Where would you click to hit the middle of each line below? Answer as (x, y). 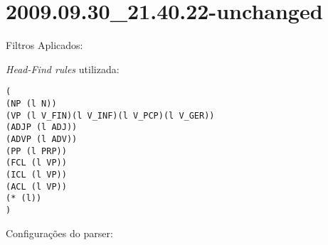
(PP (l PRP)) (36, 151)
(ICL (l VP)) (36, 174)
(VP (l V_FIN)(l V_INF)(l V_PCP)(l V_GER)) (110, 115)
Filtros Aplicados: (44, 45)
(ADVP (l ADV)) (42, 139)
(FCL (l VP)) (36, 163)
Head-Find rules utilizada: (63, 69)
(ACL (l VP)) (36, 186)
